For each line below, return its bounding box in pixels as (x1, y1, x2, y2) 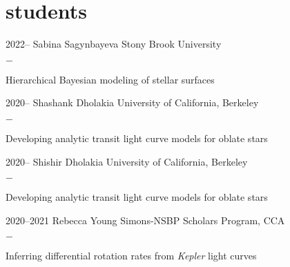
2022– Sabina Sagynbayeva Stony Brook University (6, 37, 222, 51)
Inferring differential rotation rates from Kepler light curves (6, 248, 257, 263)
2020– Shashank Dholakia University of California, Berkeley (6, 95, 259, 110)
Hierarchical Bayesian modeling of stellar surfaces (6, 72, 215, 86)
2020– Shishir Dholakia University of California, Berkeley (6, 154, 248, 168)
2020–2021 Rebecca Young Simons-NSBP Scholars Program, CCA (6, 212, 285, 227)
